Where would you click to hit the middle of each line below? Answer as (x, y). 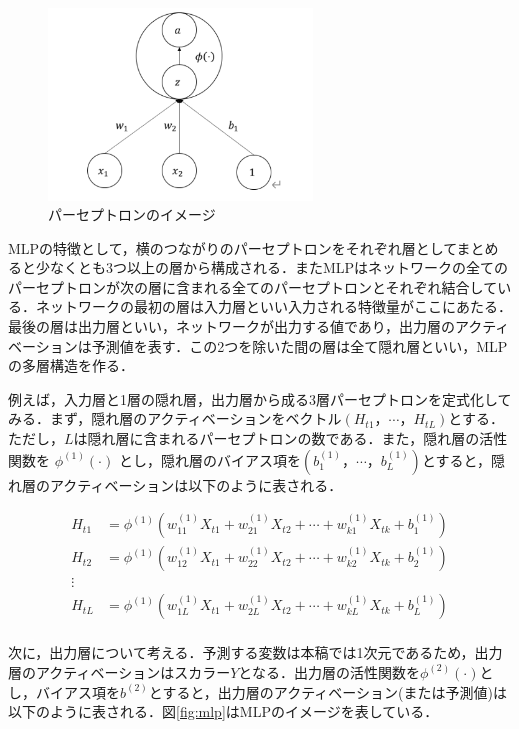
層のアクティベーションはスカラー (119, 671)
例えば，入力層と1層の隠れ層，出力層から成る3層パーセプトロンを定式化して (260, 398)
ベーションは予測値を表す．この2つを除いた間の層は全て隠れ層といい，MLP (258, 345)
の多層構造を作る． (71, 365)
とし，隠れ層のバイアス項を (209, 459)
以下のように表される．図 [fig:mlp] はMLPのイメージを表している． (223, 711)
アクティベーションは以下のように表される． (196, 484)
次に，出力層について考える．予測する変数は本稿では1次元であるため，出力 (255, 652)
